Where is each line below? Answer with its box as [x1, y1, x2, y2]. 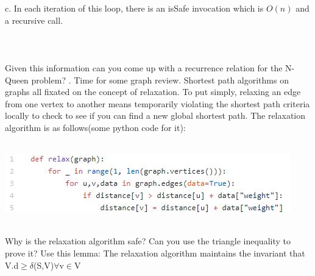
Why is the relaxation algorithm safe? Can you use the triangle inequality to [5, 235, 291, 247]
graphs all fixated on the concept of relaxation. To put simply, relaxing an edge [5, 85, 301, 98]
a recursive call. [5, 13, 63, 26]
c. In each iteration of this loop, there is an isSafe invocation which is [5, 2, 264, 14]
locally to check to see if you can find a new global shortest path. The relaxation [5, 109, 306, 122]
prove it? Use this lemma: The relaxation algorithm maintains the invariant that [5, 246, 305, 259]
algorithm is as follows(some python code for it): [5, 121, 186, 133]
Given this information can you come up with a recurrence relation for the [5, 61, 283, 74]
